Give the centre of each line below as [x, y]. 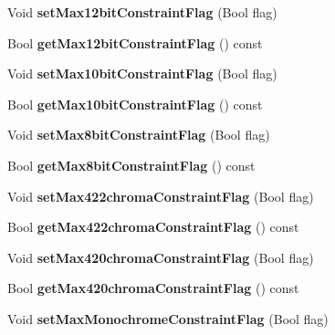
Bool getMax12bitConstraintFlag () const [135, 42]
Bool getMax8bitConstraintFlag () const [131, 165]
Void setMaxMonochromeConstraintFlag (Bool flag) [168, 318]
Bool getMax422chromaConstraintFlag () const [153, 227]
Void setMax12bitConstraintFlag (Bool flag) [142, 12]
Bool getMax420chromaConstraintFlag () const [153, 288]
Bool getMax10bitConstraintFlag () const [135, 104]
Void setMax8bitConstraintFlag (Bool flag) [139, 135]
